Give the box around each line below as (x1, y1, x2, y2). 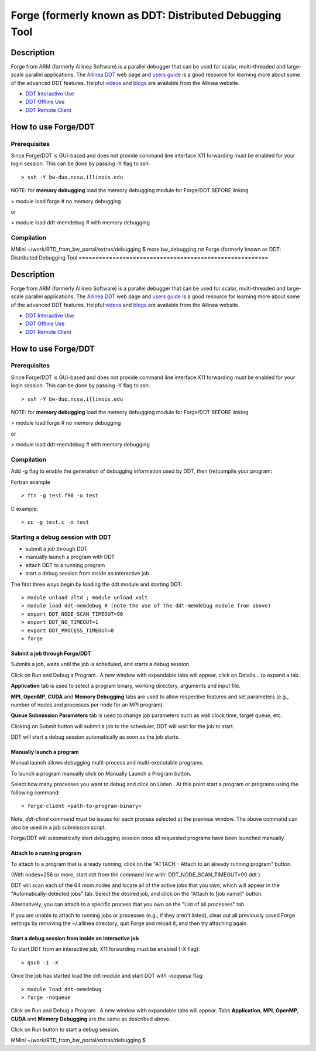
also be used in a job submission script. (11, 824, 107, 831)
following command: (11, 789, 60, 796)
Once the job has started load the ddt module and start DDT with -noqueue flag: (11, 972, 204, 980)
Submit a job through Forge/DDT (11, 650, 91, 657)
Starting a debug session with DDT (11, 533, 112, 541)
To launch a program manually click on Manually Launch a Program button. (11, 770, 191, 777)
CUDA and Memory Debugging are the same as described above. (11, 1015, 171, 1022)
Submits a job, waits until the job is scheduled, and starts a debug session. (11, 661, 191, 668)
